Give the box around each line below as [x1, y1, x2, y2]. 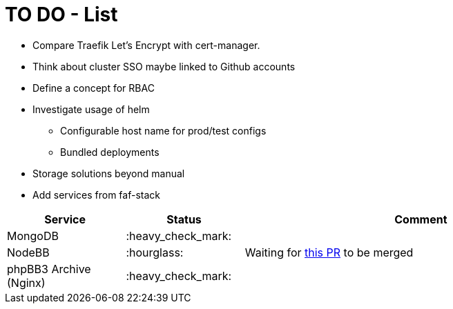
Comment [394, 212, 447, 226]
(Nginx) [7, 275, 46, 290]
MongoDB [7, 228, 59, 243]
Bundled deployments [60, 146, 160, 158]
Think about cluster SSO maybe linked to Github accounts [32, 60, 296, 72]
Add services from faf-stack [32, 188, 160, 201]
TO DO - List [5, 3, 118, 26]
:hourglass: [126, 245, 184, 259]
